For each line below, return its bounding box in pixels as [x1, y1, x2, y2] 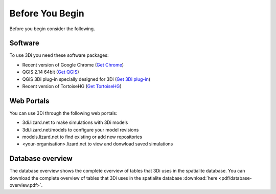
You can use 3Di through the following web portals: [9, 110, 118, 116]
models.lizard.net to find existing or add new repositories [22, 134, 143, 140]
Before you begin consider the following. [9, 26, 95, 32]
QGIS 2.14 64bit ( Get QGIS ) [22, 69, 79, 75]
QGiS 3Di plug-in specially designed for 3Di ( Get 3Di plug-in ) [22, 76, 151, 82]
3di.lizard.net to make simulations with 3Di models [22, 119, 128, 125]
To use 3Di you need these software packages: [9, 52, 109, 58]
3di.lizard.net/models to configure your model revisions [22, 126, 139, 133]
